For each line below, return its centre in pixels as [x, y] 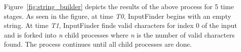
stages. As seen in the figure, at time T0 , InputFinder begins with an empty [118, 16]
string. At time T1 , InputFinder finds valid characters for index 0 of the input [120, 25]
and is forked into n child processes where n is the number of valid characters [119, 34]
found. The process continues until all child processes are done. [98, 44]
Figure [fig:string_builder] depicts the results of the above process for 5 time [119, 6]
